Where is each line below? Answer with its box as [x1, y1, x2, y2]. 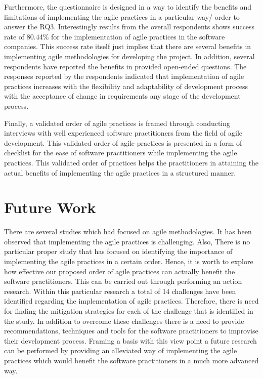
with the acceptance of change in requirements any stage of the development [4, 91, 241, 101]
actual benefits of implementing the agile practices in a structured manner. [4, 167, 236, 178]
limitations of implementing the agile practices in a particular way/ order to [4, 11, 240, 22]
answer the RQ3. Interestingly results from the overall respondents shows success [4, 21, 255, 32]
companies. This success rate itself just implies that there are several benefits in [4, 41, 251, 52]
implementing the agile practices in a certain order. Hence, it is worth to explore [4, 256, 253, 266]
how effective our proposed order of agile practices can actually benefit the [4, 266, 235, 276]
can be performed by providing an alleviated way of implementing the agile [4, 345, 237, 356]
